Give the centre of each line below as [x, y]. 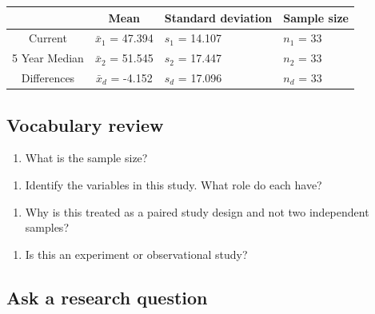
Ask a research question [107, 297]
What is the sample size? [86, 158]
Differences [48, 78]
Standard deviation [218, 17]
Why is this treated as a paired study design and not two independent [197, 211]
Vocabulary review [85, 124]
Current [48, 38]
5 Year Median [48, 58]
